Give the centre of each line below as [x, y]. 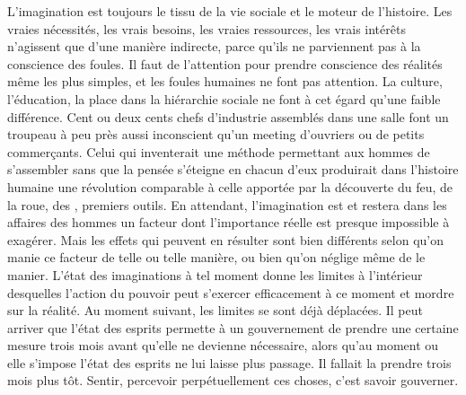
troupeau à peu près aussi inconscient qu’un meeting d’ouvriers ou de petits [216, 134]
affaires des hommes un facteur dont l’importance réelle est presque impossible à [229, 222]
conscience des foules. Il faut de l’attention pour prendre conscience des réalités [225, 63]
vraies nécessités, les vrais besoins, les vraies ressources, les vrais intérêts [207, 28]
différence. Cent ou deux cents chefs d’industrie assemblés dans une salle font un [228, 116]
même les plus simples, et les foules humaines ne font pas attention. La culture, [225, 81]
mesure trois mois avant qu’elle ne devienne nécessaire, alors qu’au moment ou [223, 345]
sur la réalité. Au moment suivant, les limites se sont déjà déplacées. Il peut [215, 310]
